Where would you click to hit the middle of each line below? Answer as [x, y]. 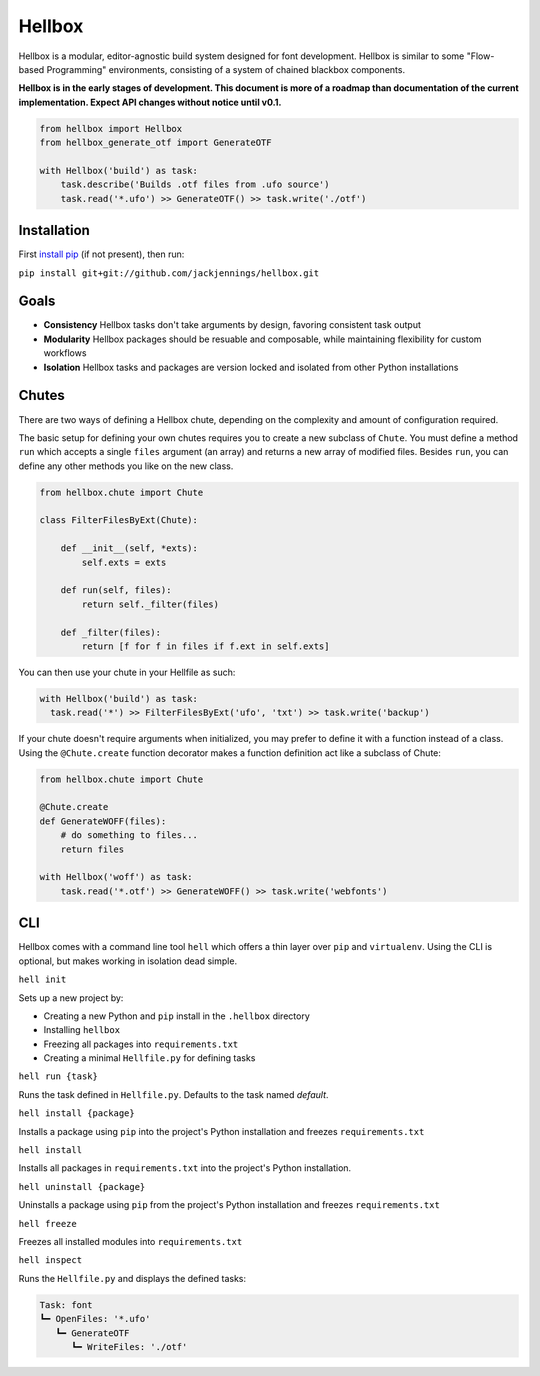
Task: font [66, 1304]
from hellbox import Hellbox [111, 128]
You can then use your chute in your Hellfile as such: [127, 672]
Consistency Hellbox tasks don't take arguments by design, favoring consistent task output [232, 325]
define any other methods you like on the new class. [126, 466]
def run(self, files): [116, 590]
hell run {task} [58, 1076]
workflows [65, 353]
